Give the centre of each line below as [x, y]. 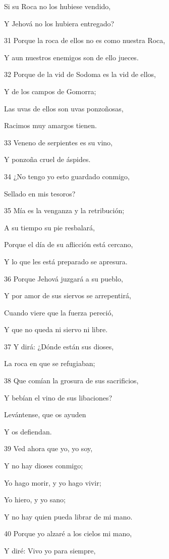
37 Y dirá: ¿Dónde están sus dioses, [59, 346]
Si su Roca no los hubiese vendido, [58, 6]
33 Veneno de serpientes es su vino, [58, 142]
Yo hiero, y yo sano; [35, 500]
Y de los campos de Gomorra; [50, 91]
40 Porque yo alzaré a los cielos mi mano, [68, 533]
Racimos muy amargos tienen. [50, 125]
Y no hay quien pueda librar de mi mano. [68, 516]
